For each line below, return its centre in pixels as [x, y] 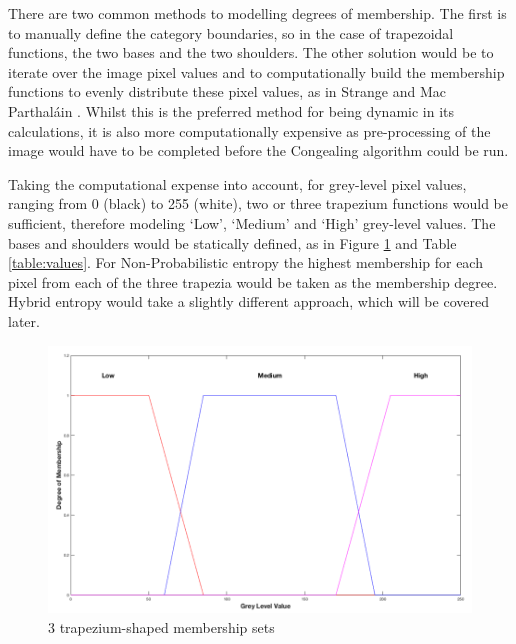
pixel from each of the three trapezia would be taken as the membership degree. [253, 281]
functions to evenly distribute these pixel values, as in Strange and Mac [227, 91]
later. [24, 320]
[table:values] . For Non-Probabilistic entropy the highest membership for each [245, 262]
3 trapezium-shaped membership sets [161, 626]
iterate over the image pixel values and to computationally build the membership [256, 71]
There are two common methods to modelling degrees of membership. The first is [257, 13]
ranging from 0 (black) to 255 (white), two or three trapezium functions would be [258, 203]
